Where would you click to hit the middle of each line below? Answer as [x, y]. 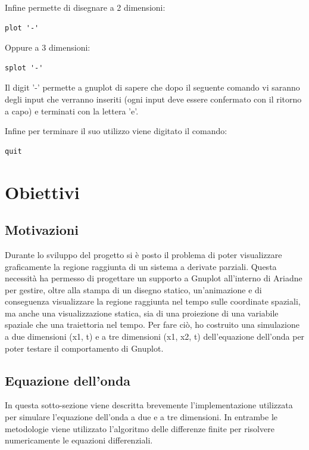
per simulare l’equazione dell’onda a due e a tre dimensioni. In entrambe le [141, 417]
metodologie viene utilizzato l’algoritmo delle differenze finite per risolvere [140, 428]
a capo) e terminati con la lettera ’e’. [72, 111]
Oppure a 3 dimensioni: [48, 47]
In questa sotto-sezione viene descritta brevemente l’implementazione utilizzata [149, 405]
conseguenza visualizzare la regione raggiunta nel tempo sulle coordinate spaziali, [153, 301]
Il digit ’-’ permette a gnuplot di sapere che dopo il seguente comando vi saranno [152, 87]
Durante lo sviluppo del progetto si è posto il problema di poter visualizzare [143, 254]
